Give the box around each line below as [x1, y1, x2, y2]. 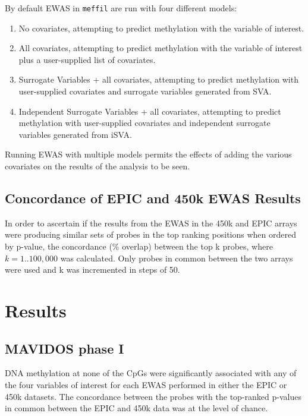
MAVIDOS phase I [5, 339, 124, 357]
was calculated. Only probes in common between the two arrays [60, 251, 293, 264]
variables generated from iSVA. [18, 128, 132, 140]
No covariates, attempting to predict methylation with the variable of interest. [18, 21, 304, 34]
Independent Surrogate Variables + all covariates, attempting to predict [18, 105, 281, 117]
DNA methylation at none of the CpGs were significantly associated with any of [5, 367, 297, 379]
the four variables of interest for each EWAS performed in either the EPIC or [5, 378, 287, 390]
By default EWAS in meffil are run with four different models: [5, 2, 237, 14]
